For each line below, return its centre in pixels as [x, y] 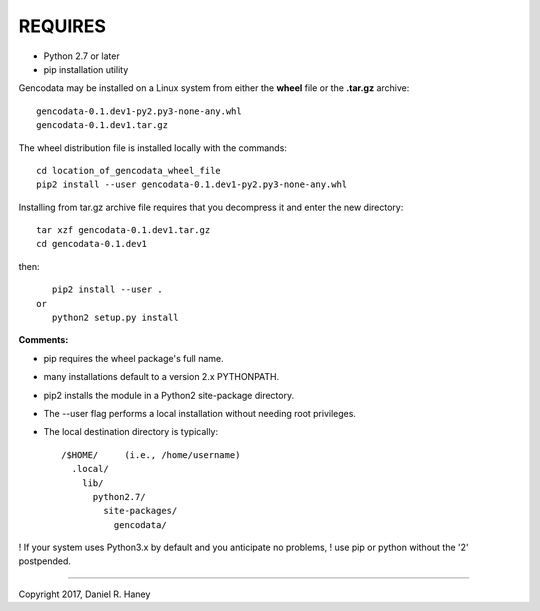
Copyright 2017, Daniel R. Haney [84, 594]
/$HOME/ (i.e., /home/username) [151, 454]
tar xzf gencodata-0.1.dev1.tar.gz [123, 230]
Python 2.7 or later [81, 56]
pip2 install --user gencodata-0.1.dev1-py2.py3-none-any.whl [192, 184]
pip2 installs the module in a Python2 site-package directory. [169, 395]
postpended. [45, 561]
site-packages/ [140, 511]
